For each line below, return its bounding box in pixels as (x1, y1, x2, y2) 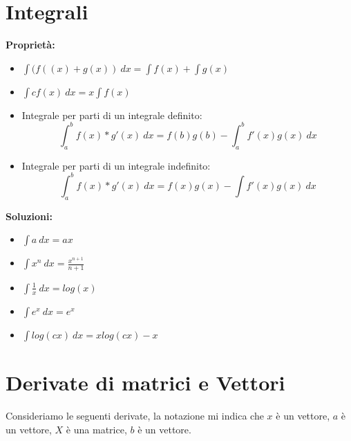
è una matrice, (66, 422, 127, 436)
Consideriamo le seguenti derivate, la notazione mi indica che (6, 408, 264, 423)
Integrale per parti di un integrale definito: (21, 107, 202, 122)
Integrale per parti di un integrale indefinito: (21, 158, 211, 172)
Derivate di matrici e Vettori (6, 368, 285, 397)
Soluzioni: (6, 208, 53, 223)
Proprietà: (6, 37, 55, 52)
